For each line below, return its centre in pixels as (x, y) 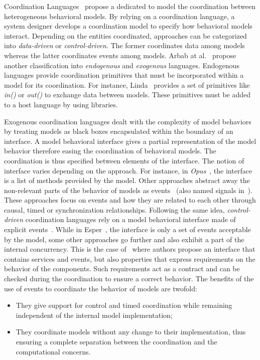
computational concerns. (53, 351)
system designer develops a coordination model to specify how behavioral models (128, 26)
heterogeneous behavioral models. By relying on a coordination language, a (119, 16)
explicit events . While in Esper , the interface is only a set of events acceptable (127, 229)
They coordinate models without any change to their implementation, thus (131, 332)
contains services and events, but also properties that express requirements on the (130, 258)
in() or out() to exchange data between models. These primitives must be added (127, 95)
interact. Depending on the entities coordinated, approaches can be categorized (125, 35)
